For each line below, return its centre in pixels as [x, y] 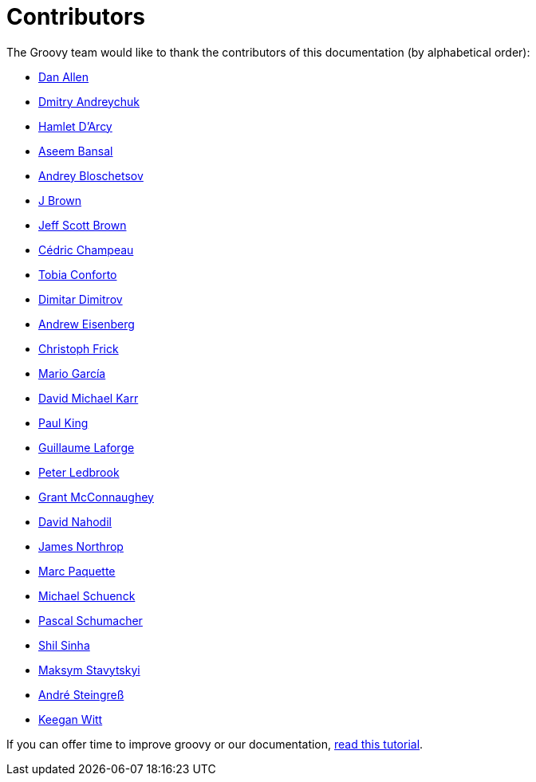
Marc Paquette [77, 571]
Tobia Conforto [78, 274]
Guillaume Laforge [87, 447]
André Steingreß [81, 694]
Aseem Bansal [76, 151]
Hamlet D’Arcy [75, 126]
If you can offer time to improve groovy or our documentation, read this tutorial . [215, 744]
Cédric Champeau [86, 250]
